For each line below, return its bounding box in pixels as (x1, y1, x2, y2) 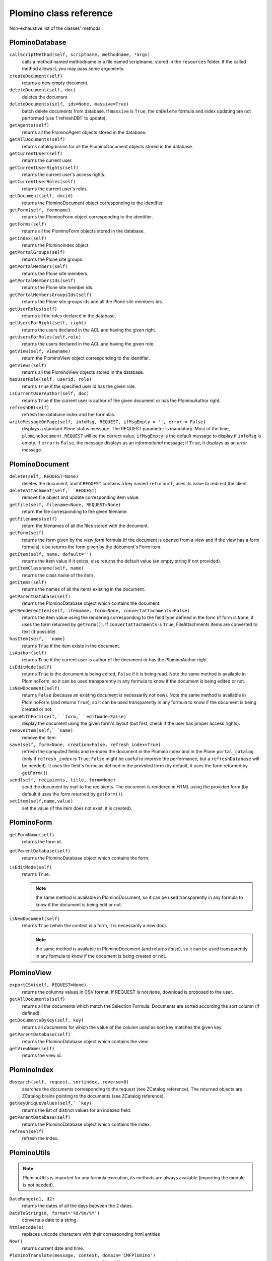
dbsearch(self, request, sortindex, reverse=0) (9, 1079, 129, 1085)
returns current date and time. (22, 1245, 84, 1251)
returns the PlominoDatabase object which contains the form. (22, 855, 150, 861)
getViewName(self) (9, 1046, 55, 1051)
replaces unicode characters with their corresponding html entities (22, 1231, 161, 1237)
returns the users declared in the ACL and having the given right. (22, 327, 156, 333)
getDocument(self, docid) (9, 193, 74, 199)
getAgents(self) (9, 123, 50, 128)
